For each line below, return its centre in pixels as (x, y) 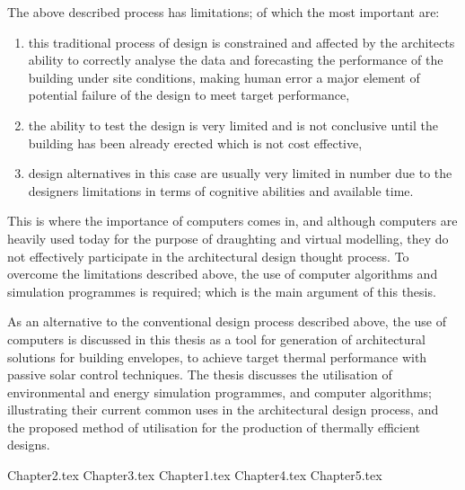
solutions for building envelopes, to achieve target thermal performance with (217, 356)
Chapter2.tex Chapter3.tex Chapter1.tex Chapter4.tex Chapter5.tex (195, 475)
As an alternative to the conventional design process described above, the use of (227, 321)
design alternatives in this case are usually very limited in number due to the (240, 173)
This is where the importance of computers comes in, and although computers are (232, 221)
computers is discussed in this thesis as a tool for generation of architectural (216, 339)
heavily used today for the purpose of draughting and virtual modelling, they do (228, 238)
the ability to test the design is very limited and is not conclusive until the (233, 125)
